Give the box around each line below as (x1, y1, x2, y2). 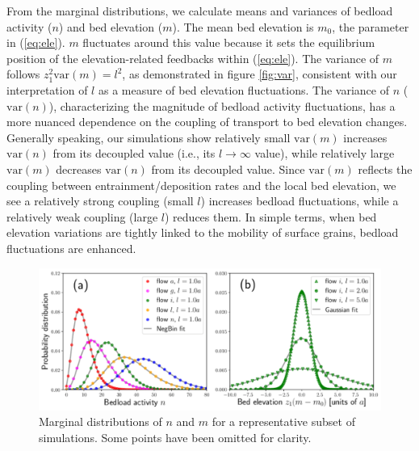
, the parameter (332, 18, 409, 35)
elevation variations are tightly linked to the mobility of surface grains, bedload (6, 224, 399, 241)
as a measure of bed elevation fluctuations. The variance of (98, 81, 389, 98)
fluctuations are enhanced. (6, 239, 136, 256)
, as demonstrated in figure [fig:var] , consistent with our (122, 65, 397, 82)
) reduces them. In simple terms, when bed (165, 208, 377, 225)
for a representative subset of (212, 413, 355, 430)
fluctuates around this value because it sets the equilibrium (82, 34, 375, 51)
